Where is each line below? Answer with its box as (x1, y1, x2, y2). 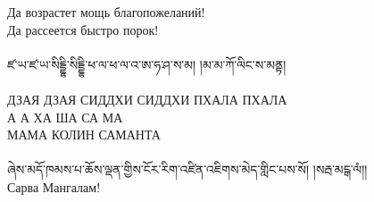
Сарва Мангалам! (7, 177, 101, 196)
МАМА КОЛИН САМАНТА (7, 125, 161, 144)
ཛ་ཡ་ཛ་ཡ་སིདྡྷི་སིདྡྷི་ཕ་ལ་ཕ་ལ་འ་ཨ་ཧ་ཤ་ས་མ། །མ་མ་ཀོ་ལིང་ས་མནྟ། (7, 55, 287, 73)
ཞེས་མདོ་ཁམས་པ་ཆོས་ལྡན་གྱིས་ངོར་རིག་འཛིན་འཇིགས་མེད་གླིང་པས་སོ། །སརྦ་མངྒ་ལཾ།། (7, 160, 368, 179)
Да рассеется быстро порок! (7, 20, 159, 38)
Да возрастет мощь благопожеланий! (7, 3, 205, 21)
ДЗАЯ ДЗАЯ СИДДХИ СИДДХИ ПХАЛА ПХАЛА (7, 89, 287, 108)
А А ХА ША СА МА (7, 107, 123, 126)
